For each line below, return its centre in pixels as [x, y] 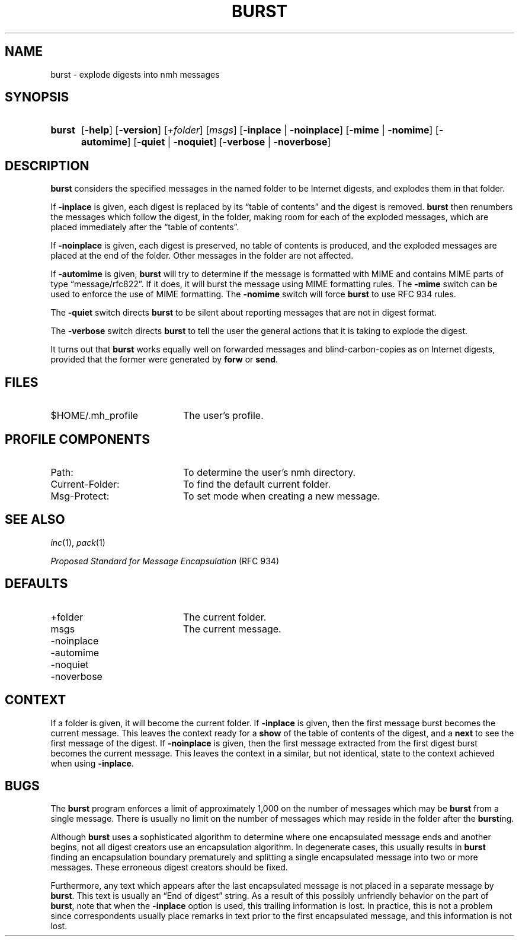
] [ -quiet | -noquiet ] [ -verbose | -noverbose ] [229, 142]
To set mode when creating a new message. [281, 496]
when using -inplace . [92, 763]
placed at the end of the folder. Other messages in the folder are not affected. [202, 256]
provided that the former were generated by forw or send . [164, 360]
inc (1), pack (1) [78, 542]
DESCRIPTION [47, 166]
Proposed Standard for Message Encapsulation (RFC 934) [165, 561]
